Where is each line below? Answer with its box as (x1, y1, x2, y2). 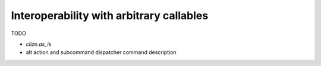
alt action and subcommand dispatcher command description (26, 49, 177, 56)
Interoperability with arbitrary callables (11, 9, 209, 22)
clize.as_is (26, 40, 52, 48)
